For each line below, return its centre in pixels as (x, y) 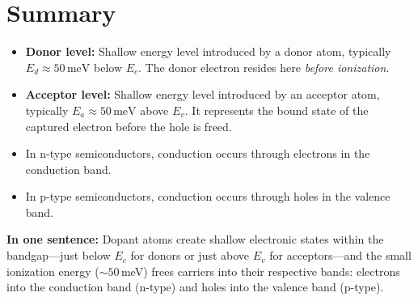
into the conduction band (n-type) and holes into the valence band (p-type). (195, 287)
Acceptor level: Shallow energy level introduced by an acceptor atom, (203, 94)
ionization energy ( (53, 271)
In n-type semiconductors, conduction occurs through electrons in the (198, 153)
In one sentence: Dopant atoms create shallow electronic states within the (195, 239)
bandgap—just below (59, 255)
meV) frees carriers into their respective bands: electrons (260, 271)
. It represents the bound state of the (277, 110)
